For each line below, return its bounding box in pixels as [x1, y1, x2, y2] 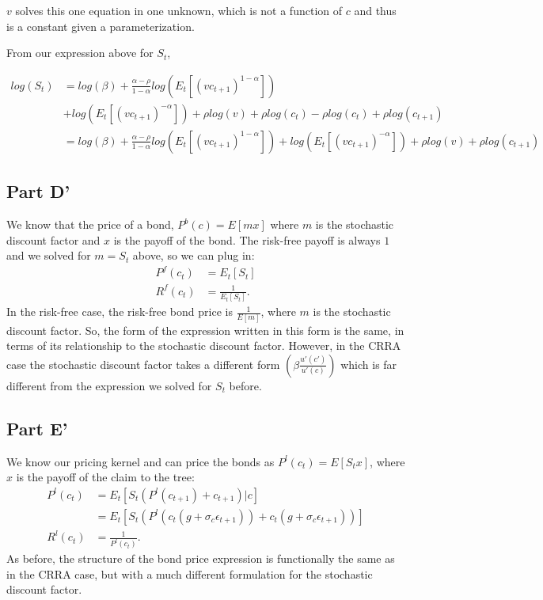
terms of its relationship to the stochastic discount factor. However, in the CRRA [6, 337, 401, 354]
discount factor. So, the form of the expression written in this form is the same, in [6, 321, 404, 338]
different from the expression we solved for [6, 377, 212, 393]
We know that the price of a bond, [6, 216, 174, 233]
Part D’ [6, 179, 70, 203]
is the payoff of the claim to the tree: [16, 469, 195, 485]
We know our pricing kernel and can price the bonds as [6, 453, 275, 469]
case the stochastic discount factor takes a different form [6, 355, 280, 372]
